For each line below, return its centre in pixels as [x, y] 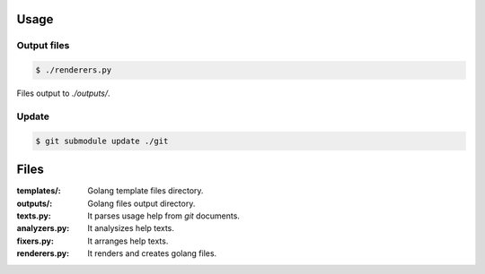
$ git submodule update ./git [102, 141]
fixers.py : [35, 241]
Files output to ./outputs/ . [64, 93]
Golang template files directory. [145, 191]
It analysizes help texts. [131, 228]
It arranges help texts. [128, 241]
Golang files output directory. [141, 203]
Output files [43, 46]
